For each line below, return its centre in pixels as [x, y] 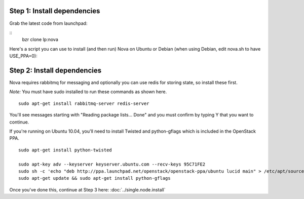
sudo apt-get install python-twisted [65, 150]
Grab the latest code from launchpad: [48, 23]
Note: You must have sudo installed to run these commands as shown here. [88, 92]
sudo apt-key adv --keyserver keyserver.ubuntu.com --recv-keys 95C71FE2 [112, 164]
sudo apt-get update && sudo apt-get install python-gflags [94, 178]
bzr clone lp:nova [40, 39]
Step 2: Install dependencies [55, 70]
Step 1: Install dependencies [55, 11]
